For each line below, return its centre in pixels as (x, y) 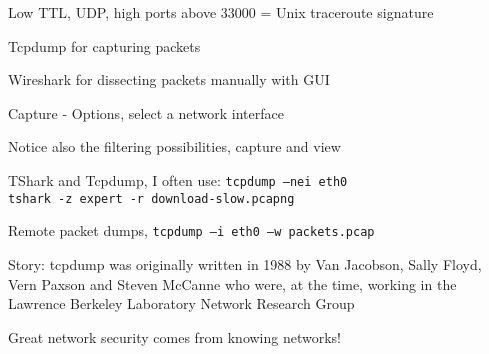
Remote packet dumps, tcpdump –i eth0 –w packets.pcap (191, 230)
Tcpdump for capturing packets (104, 45)
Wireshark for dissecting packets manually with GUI (169, 79)
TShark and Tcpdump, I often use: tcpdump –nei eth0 (178, 179)
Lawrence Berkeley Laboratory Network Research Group (181, 303)
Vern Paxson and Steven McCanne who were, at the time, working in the (232, 283)
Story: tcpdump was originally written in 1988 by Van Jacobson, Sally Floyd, (245, 263)
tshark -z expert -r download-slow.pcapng (151, 198)
